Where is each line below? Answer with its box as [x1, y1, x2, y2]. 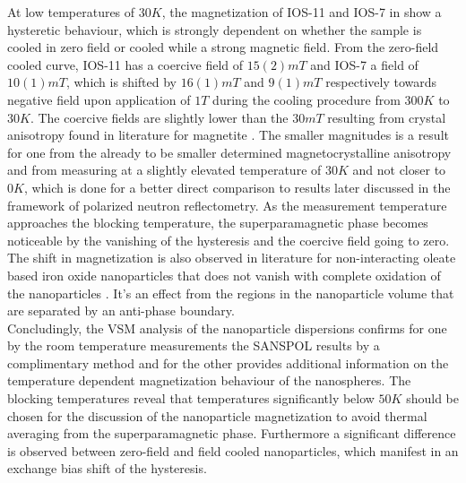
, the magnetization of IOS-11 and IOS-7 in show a [161, 3, 442, 21]
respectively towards [325, 73, 437, 91]
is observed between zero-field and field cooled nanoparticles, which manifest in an [7, 441, 459, 460]
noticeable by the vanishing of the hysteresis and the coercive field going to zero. [7, 230, 450, 249]
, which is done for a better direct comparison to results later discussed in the [23, 177, 451, 196]
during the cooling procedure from [212, 90, 401, 108]
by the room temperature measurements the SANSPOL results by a [7, 336, 380, 355]
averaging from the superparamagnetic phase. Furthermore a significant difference [7, 424, 456, 443]
